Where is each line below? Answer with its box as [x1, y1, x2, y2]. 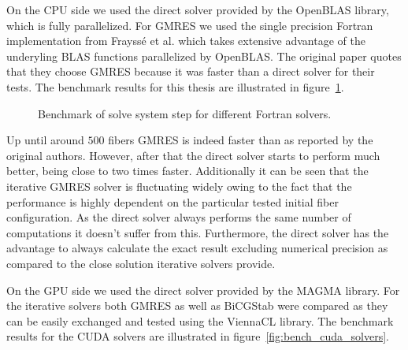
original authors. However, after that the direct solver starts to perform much [6, 147, 380, 163]
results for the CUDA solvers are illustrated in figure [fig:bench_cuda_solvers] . [6, 328, 389, 344]
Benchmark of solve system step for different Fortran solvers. [38, 105, 332, 121]
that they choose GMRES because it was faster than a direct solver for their [6, 63, 375, 80]
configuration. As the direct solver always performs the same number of [6, 209, 351, 225]
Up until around [6, 132, 84, 148]
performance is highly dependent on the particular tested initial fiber [6, 193, 339, 210]
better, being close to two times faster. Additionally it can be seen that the [6, 162, 369, 179]
